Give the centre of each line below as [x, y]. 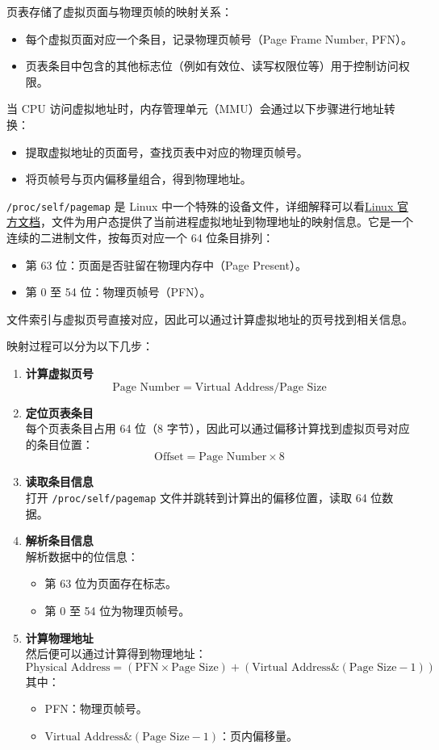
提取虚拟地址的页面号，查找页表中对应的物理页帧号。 [167, 151]
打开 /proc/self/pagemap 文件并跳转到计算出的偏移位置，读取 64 [196, 497]
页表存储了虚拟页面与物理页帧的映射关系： [119, 11]
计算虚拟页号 [59, 373]
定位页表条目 [59, 412]
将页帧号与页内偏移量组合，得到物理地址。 [138, 179]
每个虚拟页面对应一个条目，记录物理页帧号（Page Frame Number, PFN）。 [219, 38]
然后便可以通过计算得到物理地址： [116, 654]
